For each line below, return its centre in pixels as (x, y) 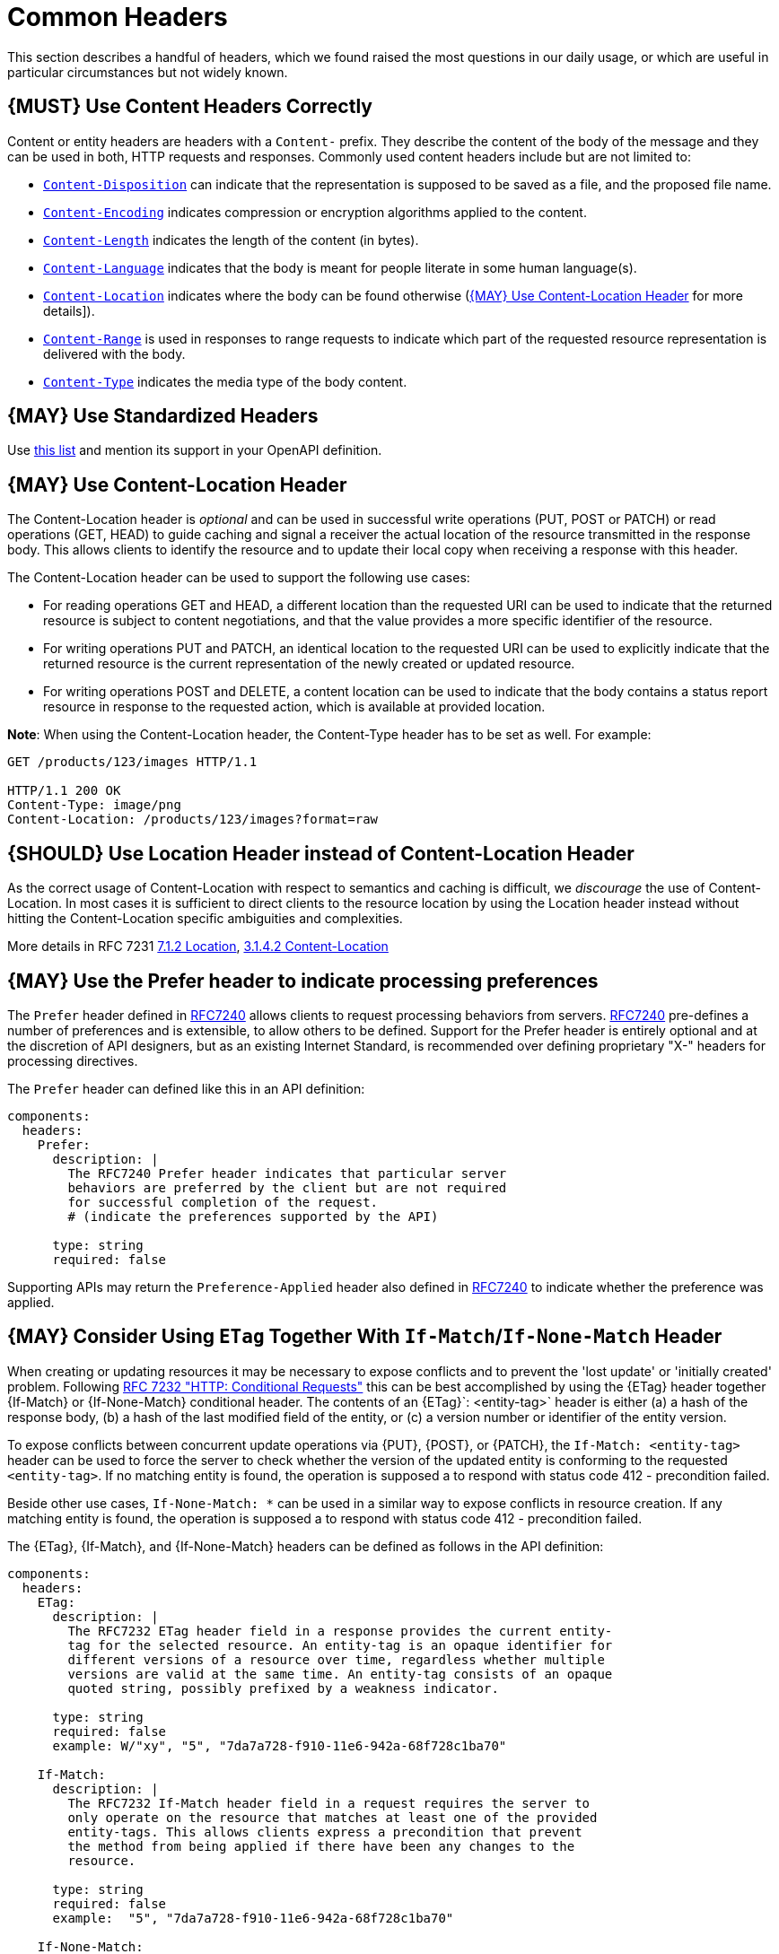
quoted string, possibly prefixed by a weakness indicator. (283, 1688)
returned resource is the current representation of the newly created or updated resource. (309, 664)
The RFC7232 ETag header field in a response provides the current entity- (340, 1631)
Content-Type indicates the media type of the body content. (225, 381)
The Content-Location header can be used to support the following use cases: (239, 578)
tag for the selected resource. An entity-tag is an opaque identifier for (340, 1645)
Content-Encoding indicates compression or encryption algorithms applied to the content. (315, 212)
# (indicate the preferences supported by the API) (253, 1216)
